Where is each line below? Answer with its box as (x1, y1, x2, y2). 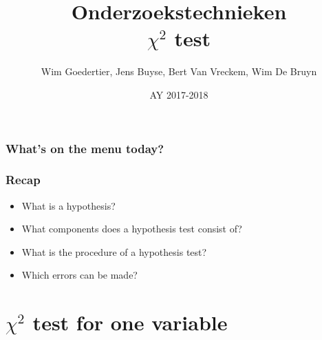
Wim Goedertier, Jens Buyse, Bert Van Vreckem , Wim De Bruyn (41, 64, 317, 79)
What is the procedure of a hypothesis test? (21, 244, 207, 259)
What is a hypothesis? (21, 198, 116, 212)
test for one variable (32, 308, 228, 337)
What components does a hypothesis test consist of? (21, 221, 242, 236)
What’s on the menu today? (6, 139, 164, 157)
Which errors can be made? (21, 268, 138, 282)
